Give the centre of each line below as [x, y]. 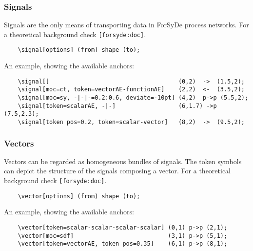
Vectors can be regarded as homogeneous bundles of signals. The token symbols [123, 161]
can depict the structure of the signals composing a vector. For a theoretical [117, 171]
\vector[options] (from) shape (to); [79, 196]
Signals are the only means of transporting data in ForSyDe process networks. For [126, 25]
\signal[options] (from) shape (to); [79, 50]
